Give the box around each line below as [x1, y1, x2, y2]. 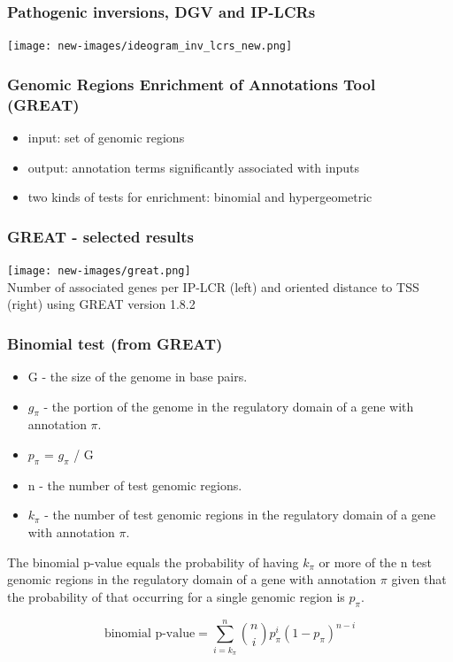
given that [391, 570, 447, 589]
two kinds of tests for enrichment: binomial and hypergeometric [27, 188, 372, 206]
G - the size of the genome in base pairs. [27, 367, 248, 386]
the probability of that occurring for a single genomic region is [7, 587, 345, 605]
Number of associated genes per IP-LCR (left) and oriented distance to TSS [7, 277, 419, 296]
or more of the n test [319, 552, 432, 571]
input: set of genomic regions [27, 128, 185, 147]
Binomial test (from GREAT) [7, 332, 223, 354]
